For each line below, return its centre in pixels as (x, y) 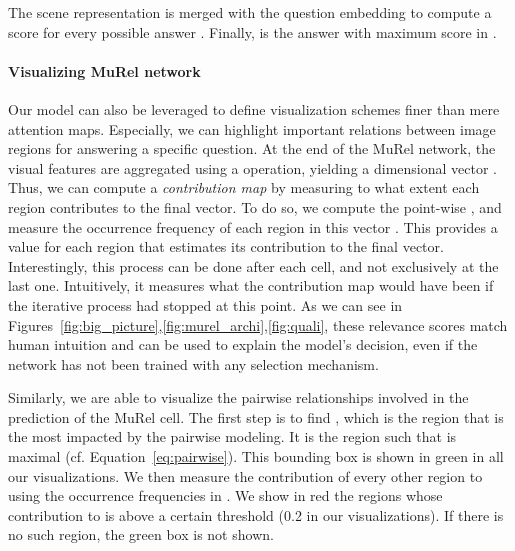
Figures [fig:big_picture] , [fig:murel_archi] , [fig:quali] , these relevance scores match (258, 324)
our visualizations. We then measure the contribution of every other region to (245, 475)
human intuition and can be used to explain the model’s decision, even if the (243, 344)
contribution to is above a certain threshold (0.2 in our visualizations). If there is (256, 514)
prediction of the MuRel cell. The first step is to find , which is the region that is (256, 416)
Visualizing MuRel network (104, 70)
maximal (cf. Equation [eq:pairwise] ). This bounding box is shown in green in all (256, 456)
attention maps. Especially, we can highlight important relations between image (252, 128)
